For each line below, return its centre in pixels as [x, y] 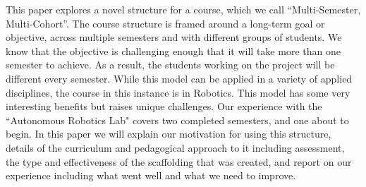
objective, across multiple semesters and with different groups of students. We [174, 37]
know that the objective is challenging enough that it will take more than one [173, 50]
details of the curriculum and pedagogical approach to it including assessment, [175, 147]
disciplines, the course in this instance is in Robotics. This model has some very [178, 92]
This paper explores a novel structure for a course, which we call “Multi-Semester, [183, 9]
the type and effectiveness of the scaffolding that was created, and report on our [179, 161]
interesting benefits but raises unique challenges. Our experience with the [164, 106]
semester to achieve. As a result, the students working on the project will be [170, 65]
